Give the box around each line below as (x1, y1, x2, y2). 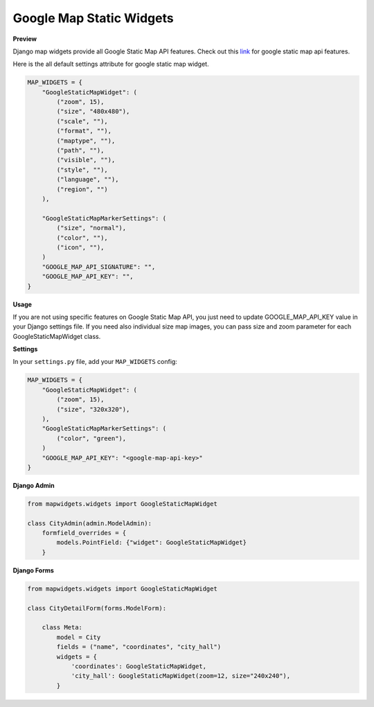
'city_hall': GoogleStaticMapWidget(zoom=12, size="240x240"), (71, 672, 291, 680)
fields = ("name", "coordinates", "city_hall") (56, 643, 222, 651)
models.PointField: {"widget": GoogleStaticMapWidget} (56, 539, 247, 547)
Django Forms (12, 566, 55, 575)
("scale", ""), (56, 117, 109, 125)
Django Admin (12, 481, 55, 489)
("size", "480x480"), (56, 107, 130, 116)
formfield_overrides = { (42, 529, 127, 537)
